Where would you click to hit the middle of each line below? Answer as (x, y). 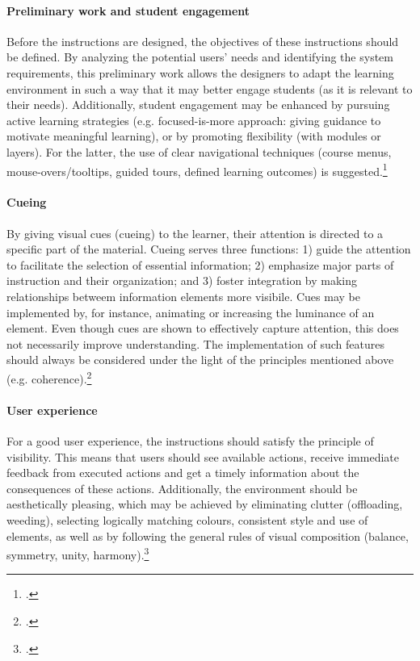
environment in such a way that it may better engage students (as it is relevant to (210, 88)
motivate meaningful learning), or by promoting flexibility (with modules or (194, 136)
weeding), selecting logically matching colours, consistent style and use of (187, 519)
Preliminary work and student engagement (128, 10)
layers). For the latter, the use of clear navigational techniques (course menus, (199, 151)
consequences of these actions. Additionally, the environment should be (182, 488)
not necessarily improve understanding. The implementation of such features (195, 343)
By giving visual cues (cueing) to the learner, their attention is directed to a (195, 233)
